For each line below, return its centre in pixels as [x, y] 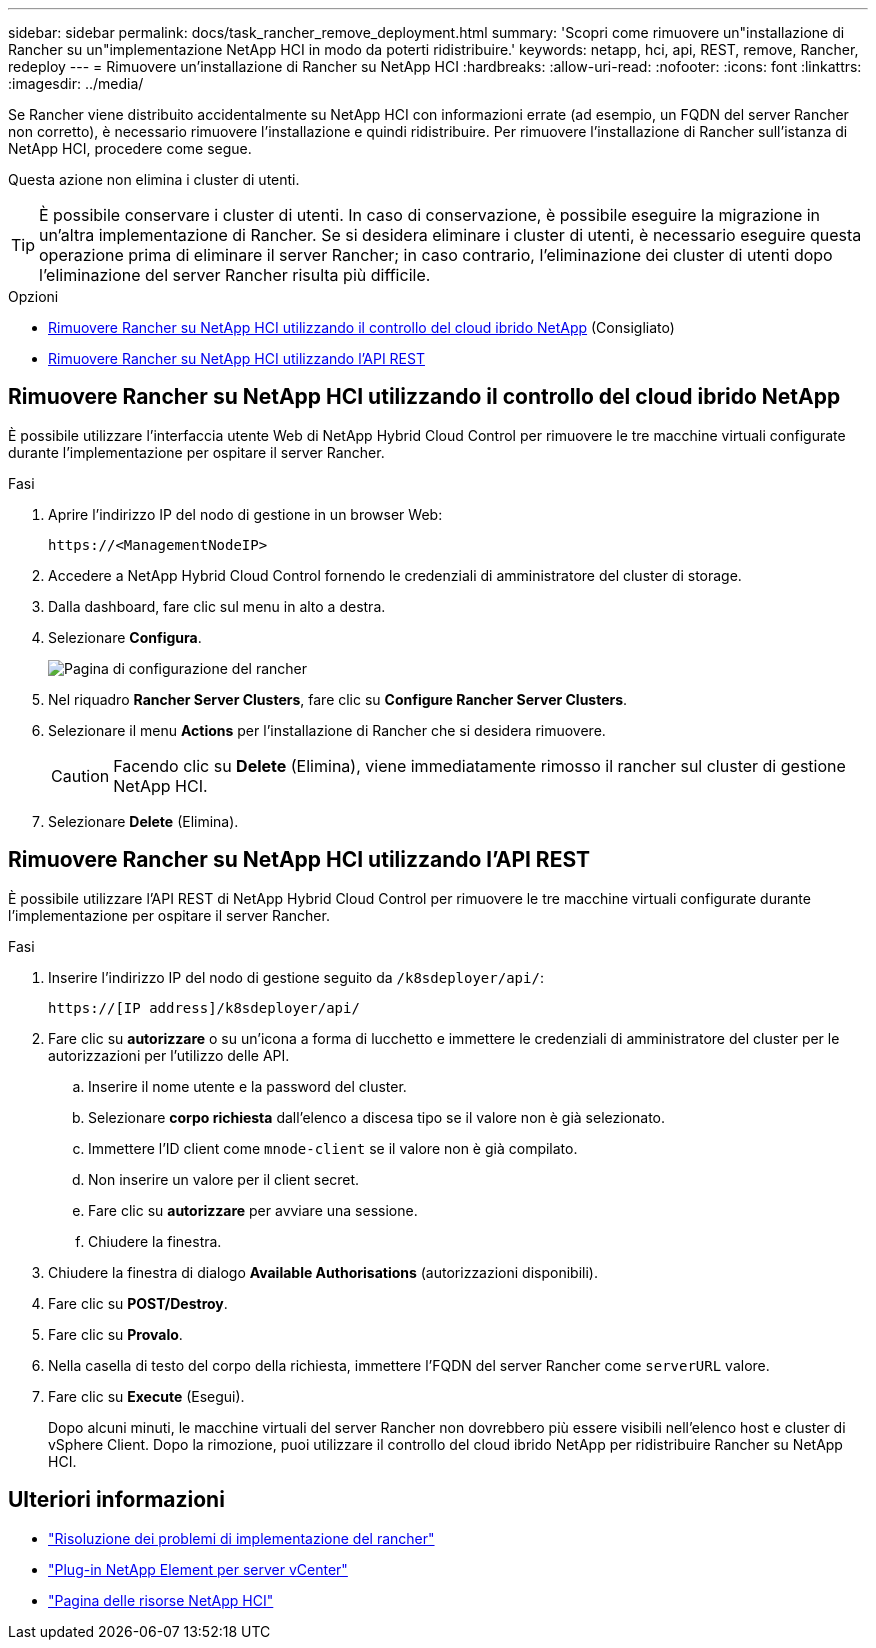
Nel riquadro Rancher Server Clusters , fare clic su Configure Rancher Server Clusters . [338, 699]
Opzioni [33, 296]
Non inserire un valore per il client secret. [224, 1179]
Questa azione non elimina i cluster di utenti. [154, 179]
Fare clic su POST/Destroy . [138, 1303]
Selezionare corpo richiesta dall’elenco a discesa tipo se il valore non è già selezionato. [377, 1117]
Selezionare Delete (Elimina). [143, 821]
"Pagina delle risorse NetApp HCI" [161, 1600]
